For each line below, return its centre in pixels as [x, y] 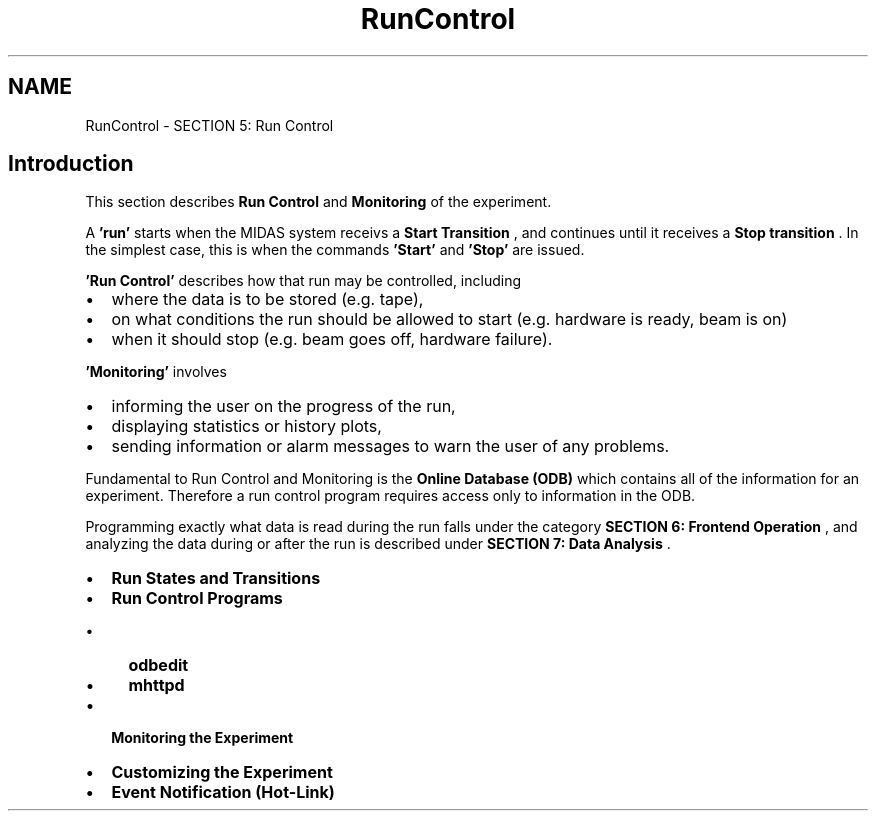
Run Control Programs [197, 598]
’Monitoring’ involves [156, 372]
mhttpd [156, 685]
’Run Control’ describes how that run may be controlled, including [303, 281]
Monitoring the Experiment [202, 738]
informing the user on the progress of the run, [283, 406]
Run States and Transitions [216, 578]
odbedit [158, 665]
